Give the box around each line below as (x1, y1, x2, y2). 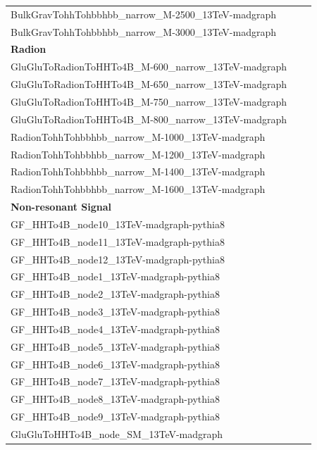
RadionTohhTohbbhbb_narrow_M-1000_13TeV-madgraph (11, 129, 266, 144)
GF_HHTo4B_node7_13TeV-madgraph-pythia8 (11, 374, 220, 389)
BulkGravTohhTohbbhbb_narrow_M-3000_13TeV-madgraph (11, 24, 276, 39)
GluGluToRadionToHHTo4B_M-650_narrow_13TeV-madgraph (11, 77, 287, 92)
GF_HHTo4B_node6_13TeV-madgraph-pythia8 (11, 356, 220, 371)
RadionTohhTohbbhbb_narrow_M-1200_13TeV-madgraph (11, 146, 266, 161)
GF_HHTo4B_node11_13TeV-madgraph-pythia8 (11, 234, 225, 249)
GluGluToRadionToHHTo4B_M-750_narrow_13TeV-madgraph (11, 94, 287, 108)
